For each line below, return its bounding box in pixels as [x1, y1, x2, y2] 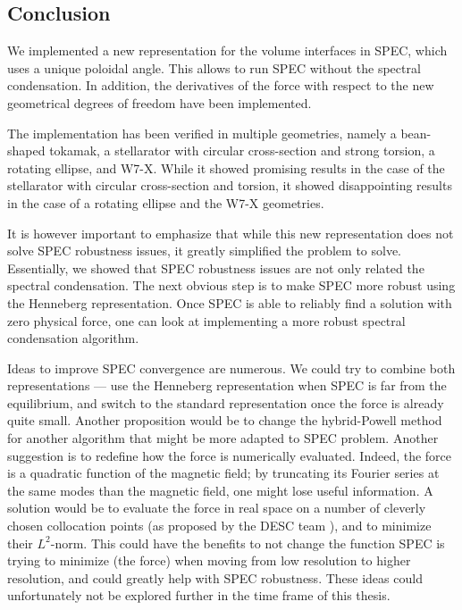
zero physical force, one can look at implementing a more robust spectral [7, 311, 406, 330]
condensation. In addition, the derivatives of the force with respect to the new [7, 76, 434, 95]
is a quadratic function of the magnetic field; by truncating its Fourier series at [7, 464, 440, 482]
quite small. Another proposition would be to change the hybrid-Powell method [7, 411, 442, 430]
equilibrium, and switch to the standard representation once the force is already [7, 393, 444, 412]
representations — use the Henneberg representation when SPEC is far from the [7, 376, 447, 395]
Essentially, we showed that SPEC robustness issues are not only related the [7, 258, 424, 277]
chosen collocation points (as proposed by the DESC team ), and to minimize [7, 516, 432, 535]
